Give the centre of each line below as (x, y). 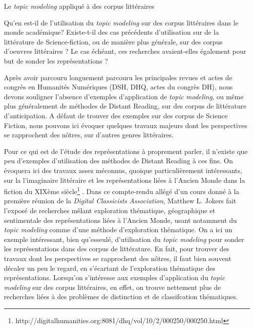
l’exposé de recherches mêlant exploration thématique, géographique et (110, 210)
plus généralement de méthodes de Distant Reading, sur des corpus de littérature (125, 106)
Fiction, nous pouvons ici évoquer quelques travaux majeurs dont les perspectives (126, 125)
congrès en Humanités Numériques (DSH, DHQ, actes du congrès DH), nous (118, 87)
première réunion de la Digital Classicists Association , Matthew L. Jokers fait (120, 201)
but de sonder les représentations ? (56, 60)
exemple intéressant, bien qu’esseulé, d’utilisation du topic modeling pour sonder (124, 239)
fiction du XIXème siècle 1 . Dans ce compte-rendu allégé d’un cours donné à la (122, 190)
